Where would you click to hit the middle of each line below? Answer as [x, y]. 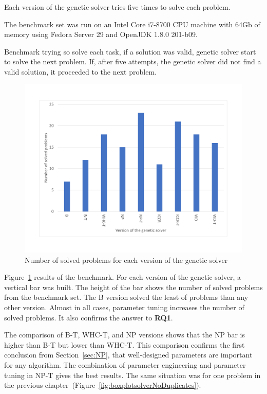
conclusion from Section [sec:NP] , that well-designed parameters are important [128, 355]
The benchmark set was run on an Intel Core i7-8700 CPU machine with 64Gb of [132, 24]
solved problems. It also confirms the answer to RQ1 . [89, 317]
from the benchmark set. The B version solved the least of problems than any [126, 297]
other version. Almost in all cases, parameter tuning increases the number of [124, 307]
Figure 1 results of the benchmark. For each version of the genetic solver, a [122, 277]
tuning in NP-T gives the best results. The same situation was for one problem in [132, 375]
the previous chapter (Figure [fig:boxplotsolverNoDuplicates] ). [103, 385]
